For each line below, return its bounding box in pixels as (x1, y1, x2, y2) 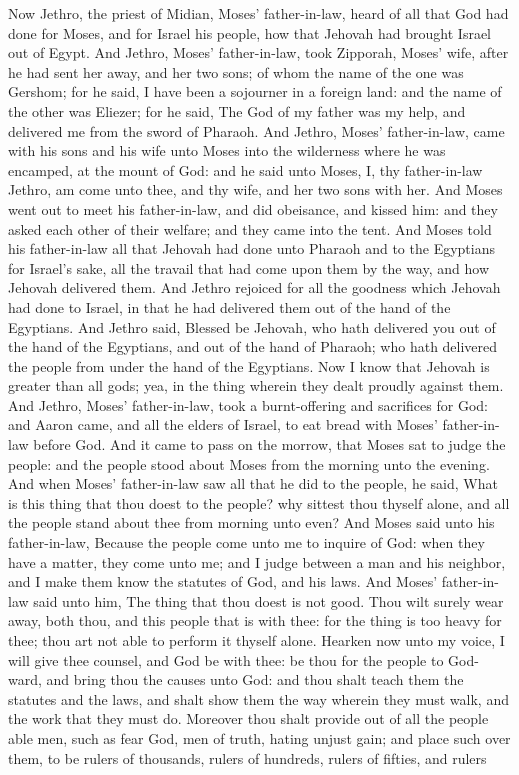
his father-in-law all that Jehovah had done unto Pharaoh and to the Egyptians (8, 238, 495, 259)
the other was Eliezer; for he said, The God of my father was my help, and (8, 100, 466, 121)
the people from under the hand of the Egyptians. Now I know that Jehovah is (8, 355, 490, 376)
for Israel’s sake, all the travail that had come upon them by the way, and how (8, 257, 489, 278)
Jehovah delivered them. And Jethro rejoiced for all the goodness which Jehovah (8, 277, 501, 298)
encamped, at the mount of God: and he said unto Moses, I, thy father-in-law (8, 159, 483, 180)
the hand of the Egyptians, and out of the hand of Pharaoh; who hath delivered (8, 336, 498, 357)
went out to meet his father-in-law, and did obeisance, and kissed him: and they (8, 198, 498, 219)
